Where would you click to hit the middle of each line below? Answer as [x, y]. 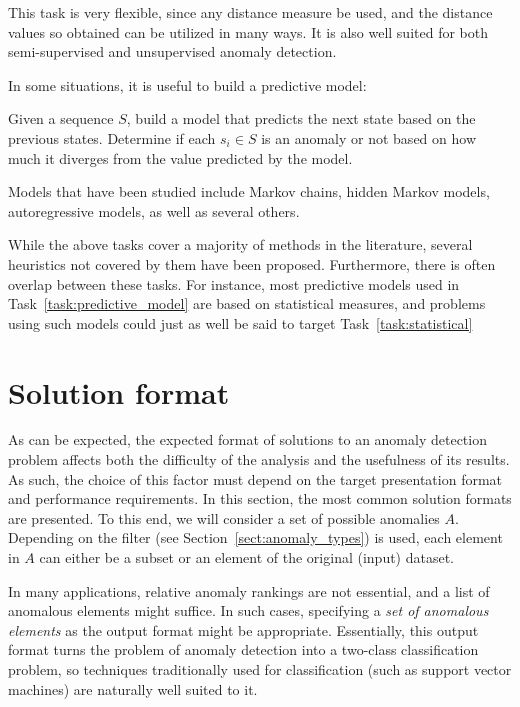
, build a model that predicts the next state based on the [301, 118]
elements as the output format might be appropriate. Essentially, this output [243, 629]
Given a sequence [61, 118]
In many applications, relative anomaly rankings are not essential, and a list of [249, 590]
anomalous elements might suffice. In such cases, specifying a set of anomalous [248, 610]
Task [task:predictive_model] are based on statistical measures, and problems [247, 303]
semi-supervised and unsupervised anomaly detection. [172, 51]
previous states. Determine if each [112, 137]
